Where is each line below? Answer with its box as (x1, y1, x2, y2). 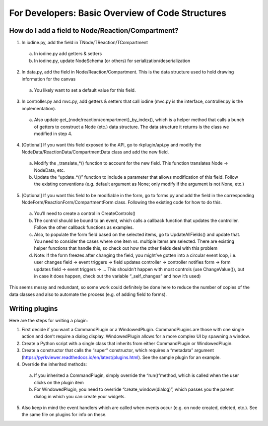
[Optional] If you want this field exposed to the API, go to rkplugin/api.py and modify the (21, 142, 201, 148)
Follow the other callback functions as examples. (34, 224, 134, 230)
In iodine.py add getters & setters (34, 51, 102, 57)
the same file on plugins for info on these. (21, 412, 107, 418)
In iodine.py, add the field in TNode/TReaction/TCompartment (21, 40, 148, 46)
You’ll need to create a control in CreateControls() (34, 211, 136, 216)
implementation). (21, 105, 57, 111)
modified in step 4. (34, 131, 72, 137)
